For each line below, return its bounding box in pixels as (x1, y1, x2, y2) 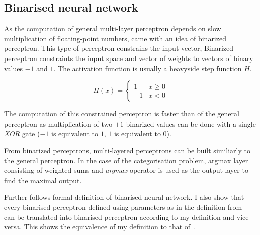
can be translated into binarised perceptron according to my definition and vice (4, 211, 249, 222)
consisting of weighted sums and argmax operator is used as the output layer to (4, 165, 248, 175)
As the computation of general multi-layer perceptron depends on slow (4, 23, 221, 34)
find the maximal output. (4, 174, 82, 185)
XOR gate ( (4, 128, 40, 139)
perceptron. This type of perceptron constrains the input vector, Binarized (4, 43, 234, 53)
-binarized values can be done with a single (123, 118, 256, 129)
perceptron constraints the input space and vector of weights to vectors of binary (4, 52, 253, 63)
